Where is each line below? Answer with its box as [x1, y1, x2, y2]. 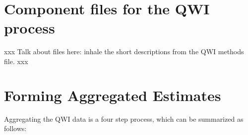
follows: [4, 123, 27, 134]
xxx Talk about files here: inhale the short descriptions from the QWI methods [4, 46, 244, 57]
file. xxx [4, 56, 28, 66]
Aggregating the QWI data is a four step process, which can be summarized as [4, 113, 244, 124]
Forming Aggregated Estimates [4, 85, 221, 105]
